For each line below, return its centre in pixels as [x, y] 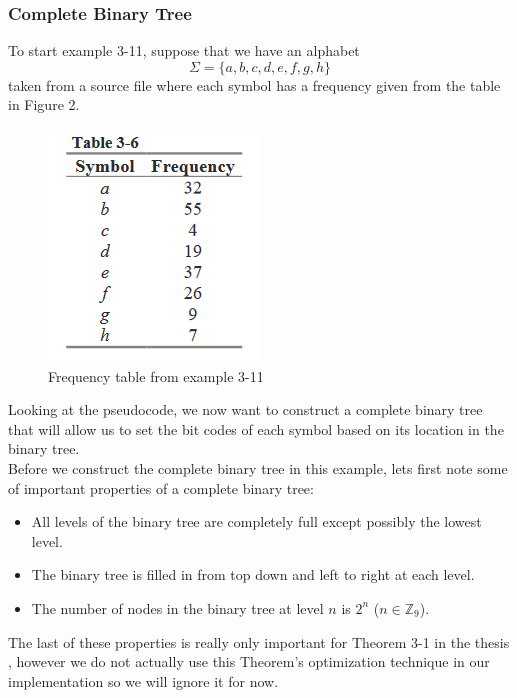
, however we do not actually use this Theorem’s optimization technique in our [249, 661]
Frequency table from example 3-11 [156, 375]
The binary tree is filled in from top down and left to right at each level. [253, 574]
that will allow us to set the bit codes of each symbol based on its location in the [256, 428]
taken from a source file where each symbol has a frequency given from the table [254, 84]
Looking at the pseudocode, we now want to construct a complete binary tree [245, 409]
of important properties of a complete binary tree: [161, 487]
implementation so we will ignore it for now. [143, 680]
